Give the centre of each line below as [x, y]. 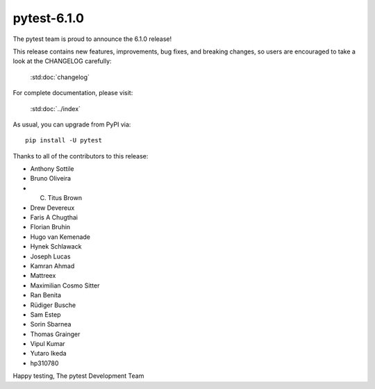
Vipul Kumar [48, 344]
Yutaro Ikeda [48, 354]
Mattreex [43, 276]
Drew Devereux [52, 208]
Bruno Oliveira [51, 179]
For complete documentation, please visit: [73, 93]
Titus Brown [65, 198]
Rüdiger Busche [53, 305]
